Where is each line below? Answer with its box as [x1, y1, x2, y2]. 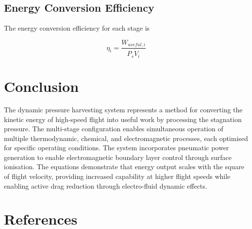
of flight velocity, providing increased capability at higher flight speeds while [4, 171, 231, 181]
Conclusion [4, 76, 79, 96]
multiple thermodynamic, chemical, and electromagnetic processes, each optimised [4, 133, 248, 143]
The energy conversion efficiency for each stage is [4, 23, 150, 33]
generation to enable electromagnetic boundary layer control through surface [4, 152, 232, 162]
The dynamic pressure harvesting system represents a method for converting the [4, 104, 243, 114]
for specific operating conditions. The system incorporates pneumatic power [4, 142, 229, 153]
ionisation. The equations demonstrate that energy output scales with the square [4, 161, 244, 172]
